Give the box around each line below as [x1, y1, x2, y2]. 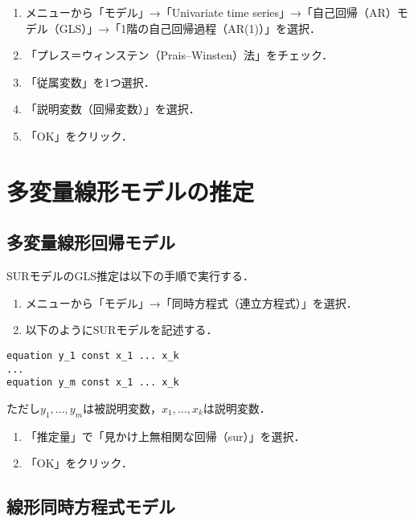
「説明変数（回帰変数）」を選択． [25, 100, 200, 117]
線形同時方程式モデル [6, 494, 175, 519]
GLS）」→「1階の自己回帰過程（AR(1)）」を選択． [59, 19, 322, 36]
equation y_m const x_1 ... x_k [6, 377, 179, 389]
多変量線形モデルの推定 [6, 174, 255, 207]
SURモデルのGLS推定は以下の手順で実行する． [6, 267, 255, 284]
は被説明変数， [83, 399, 162, 416]
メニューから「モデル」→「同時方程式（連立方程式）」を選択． [25, 294, 358, 311]
